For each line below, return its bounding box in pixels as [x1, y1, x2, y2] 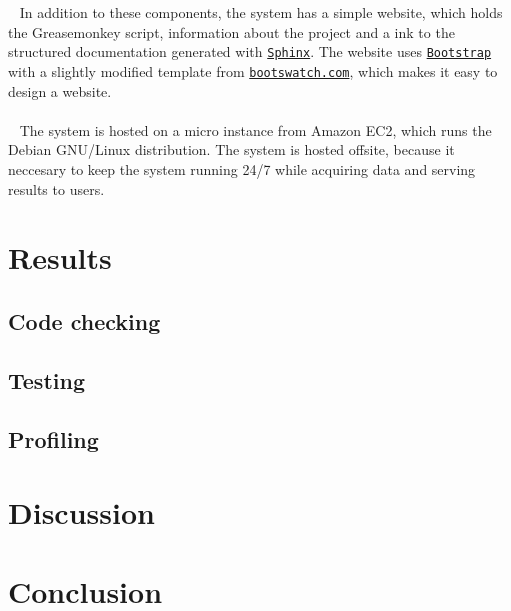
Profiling [8, 423, 99, 454]
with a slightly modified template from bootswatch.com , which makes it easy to [8, 61, 498, 82]
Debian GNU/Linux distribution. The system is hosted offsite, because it [8, 139, 455, 160]
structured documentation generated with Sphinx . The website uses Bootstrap [8, 41, 492, 62]
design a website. [8, 80, 112, 101]
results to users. [8, 178, 105, 199]
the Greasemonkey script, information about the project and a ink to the [8, 21, 455, 42]
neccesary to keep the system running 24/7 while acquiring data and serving [8, 159, 476, 180]
